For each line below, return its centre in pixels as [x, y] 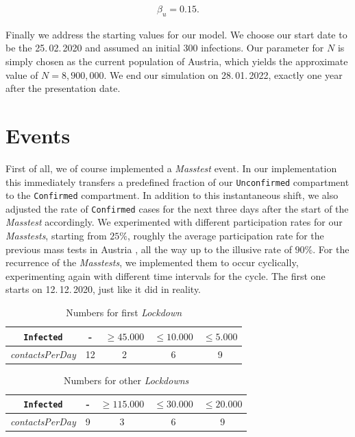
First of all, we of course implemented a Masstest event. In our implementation [171, 168]
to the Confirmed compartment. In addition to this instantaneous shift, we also [172, 195]
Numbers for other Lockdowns [126, 380]
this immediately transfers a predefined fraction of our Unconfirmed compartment [177, 181]
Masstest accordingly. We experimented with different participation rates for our [174, 222]
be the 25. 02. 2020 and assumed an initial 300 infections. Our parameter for [165, 48]
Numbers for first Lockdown [124, 312]
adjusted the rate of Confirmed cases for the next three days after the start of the [177, 208]
